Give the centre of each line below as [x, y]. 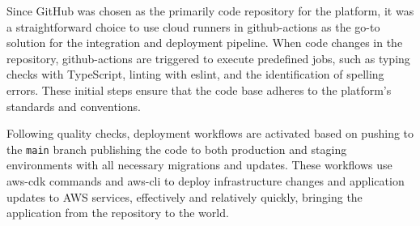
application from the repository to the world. [118, 213]
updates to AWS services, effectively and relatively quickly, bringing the [185, 196]
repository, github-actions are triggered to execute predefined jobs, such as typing [208, 58]
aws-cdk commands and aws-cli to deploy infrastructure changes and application [206, 181]
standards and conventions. [74, 106]
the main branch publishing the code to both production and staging [177, 149]
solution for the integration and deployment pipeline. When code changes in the [205, 43]
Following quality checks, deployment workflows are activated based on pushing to [210, 133]
